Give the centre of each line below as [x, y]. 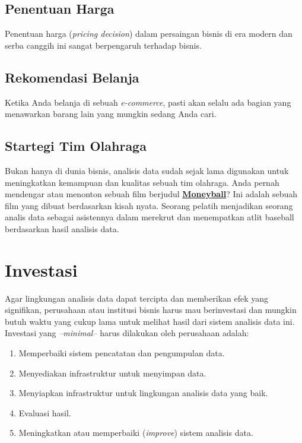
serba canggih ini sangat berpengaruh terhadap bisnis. [103, 45]
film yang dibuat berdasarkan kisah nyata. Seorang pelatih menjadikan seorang [149, 205]
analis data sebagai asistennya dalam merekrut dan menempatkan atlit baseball [150, 217]
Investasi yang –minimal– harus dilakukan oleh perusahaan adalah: [127, 333]
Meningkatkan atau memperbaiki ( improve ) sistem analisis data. [136, 433]
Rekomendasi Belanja [72, 77]
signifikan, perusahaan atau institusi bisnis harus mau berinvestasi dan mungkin [151, 310]
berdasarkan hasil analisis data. [62, 228]
